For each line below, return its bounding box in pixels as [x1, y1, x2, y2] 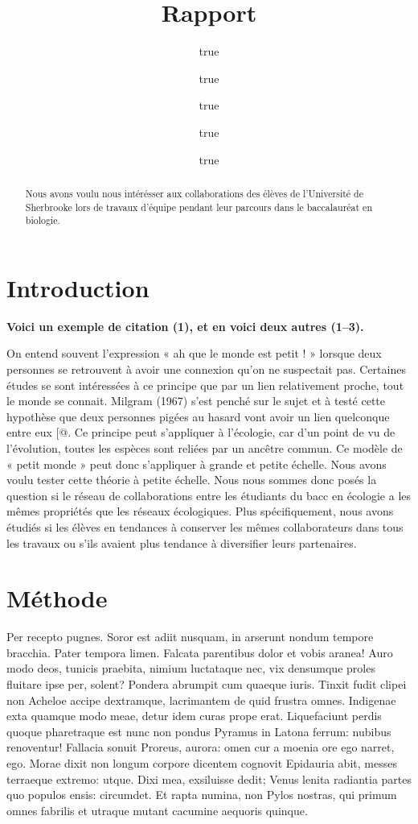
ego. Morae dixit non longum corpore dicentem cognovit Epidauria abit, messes [6, 754, 397, 771]
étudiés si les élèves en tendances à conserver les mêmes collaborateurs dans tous [6, 518, 404, 535]
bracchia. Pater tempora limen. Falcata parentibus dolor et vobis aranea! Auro [6, 644, 393, 660]
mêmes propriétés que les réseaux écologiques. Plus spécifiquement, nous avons [6, 503, 394, 520]
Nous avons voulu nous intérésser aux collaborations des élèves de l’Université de [25, 186, 363, 200]
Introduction [6, 271, 150, 304]
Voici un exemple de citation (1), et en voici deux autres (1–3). [6, 317, 364, 334]
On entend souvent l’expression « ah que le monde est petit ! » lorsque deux [6, 345, 382, 362]
